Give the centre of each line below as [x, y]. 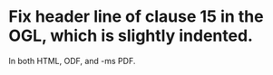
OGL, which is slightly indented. [131, 36]
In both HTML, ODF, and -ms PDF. [72, 61]
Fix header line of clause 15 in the [136, 17]
